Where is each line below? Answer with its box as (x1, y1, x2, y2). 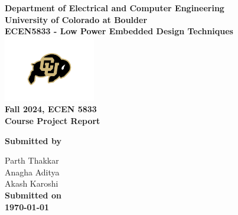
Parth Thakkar (5, 154, 59, 167)
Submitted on (5, 188, 61, 201)
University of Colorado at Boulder (5, 13, 148, 25)
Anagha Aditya (5, 165, 60, 178)
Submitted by (5, 134, 61, 146)
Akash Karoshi (5, 177, 58, 190)
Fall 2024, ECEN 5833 (5, 103, 97, 115)
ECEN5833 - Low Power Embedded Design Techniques (5, 25, 233, 37)
